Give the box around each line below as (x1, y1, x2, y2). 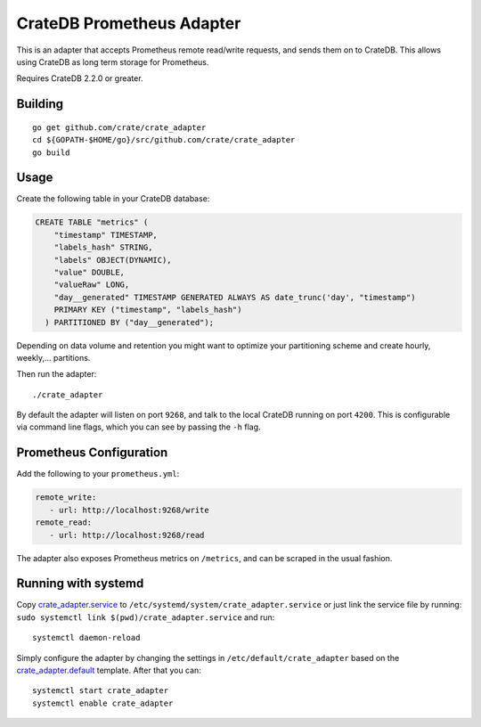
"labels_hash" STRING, (53, 242, 153, 253)
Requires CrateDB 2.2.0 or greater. (16, 73, 143, 84)
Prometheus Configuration (16, 445, 168, 461)
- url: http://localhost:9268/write (49, 504, 209, 515)
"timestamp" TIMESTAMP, (53, 230, 158, 240)
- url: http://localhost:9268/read (49, 530, 205, 540)
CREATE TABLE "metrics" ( (35, 217, 149, 227)
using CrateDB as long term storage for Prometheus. (16, 56, 209, 67)
